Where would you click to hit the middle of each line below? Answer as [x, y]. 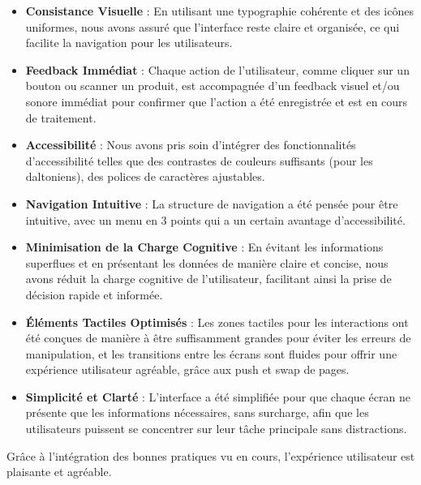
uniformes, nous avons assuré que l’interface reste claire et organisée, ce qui [213, 26]
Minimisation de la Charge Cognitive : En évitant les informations [204, 247]
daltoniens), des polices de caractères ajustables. [145, 176]
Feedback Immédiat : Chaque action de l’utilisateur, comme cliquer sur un [217, 69]
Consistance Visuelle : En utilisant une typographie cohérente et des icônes [219, 11]
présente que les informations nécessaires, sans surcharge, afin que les [197, 412]
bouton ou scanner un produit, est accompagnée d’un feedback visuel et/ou [213, 86]
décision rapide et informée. [94, 294]
